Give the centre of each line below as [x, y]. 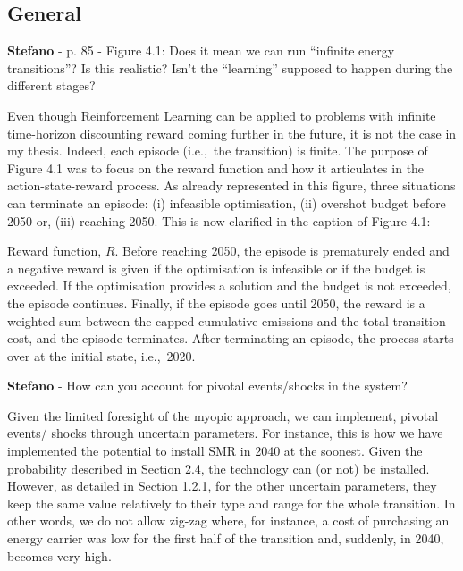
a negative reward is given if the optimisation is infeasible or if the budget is [216, 268]
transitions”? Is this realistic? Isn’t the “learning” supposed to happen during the [230, 67]
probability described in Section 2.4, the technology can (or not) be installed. [219, 468]
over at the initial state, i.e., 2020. [101, 355]
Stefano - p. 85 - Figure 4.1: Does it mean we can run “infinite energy [201, 50]
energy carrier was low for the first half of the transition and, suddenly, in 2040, [226, 538]
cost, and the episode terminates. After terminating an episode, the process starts [231, 338]
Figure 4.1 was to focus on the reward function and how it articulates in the [216, 168]
